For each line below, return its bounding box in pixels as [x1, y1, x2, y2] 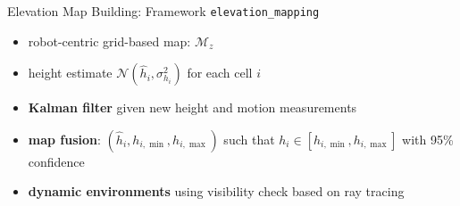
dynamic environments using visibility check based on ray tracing [28, 182, 405, 201]
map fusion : [28, 129, 101, 148]
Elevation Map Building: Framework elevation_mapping [7, 2, 320, 20]
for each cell [187, 63, 253, 82]
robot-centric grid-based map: [28, 31, 191, 50]
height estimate [28, 63, 113, 82]
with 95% [402, 129, 454, 148]
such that [223, 129, 275, 148]
